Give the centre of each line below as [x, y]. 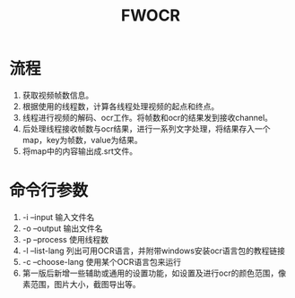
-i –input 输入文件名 [58, 217]
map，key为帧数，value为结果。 [82, 140]
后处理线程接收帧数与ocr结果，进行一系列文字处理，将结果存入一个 [146, 128]
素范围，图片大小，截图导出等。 [81, 284]
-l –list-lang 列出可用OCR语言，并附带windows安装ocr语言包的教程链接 [153, 251]
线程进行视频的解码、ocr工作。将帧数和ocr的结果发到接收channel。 [147, 117]
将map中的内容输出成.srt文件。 [79, 151]
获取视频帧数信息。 [58, 95]
